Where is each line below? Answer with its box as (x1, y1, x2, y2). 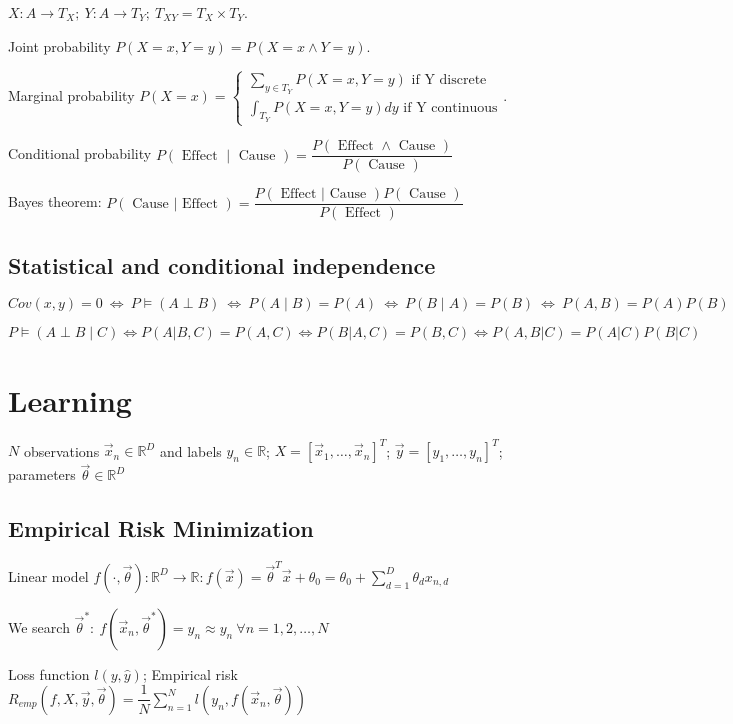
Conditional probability (8, 143, 152, 164)
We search (8, 616, 70, 637)
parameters (8, 464, 76, 485)
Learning (8, 379, 132, 420)
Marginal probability (8, 85, 135, 106)
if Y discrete (411, 73, 487, 88)
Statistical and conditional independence (8, 249, 436, 280)
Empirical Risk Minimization (8, 513, 314, 544)
